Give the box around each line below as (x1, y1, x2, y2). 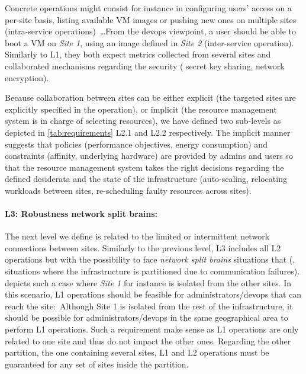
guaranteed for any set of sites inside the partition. (5, 357, 189, 370)
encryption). (5, 71, 49, 84)
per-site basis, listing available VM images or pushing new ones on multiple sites (5, 13, 297, 25)
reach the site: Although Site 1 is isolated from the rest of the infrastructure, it (5, 299, 293, 312)
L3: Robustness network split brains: (5, 207, 157, 220)
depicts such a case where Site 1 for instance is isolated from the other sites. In (5, 276, 292, 289)
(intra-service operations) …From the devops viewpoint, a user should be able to (5, 25, 296, 37)
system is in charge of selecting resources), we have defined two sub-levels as (5, 114, 281, 127)
